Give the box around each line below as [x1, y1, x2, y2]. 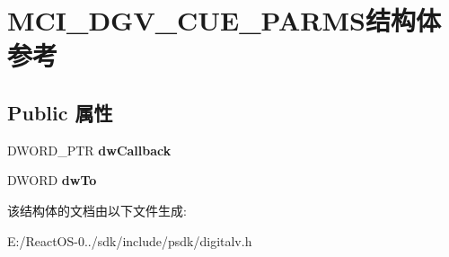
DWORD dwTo [7, 171, 97, 190]
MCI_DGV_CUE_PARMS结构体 [7, 2, 441, 39]
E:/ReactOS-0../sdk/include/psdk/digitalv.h [7, 231, 252, 250]
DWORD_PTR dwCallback [7, 140, 172, 159]
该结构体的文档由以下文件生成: [7, 200, 187, 219]
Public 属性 [7, 98, 113, 126]
